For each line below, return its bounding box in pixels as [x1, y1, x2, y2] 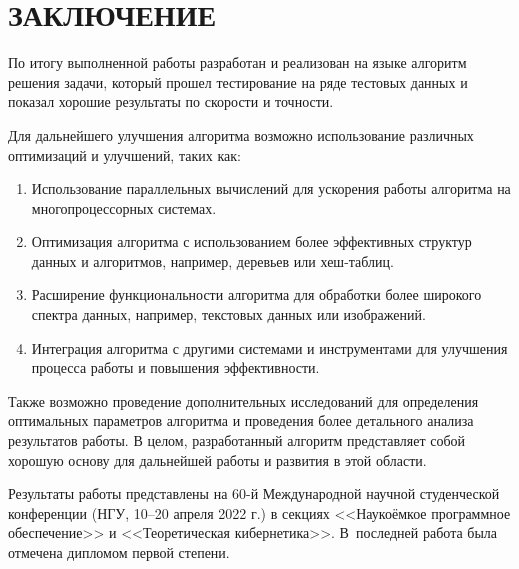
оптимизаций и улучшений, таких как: [8, 144, 241, 165]
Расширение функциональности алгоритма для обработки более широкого [31, 284, 482, 305]
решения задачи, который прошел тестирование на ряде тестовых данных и [8, 71, 468, 92]
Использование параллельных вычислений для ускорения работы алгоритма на [31, 178, 511, 199]
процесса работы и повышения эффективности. [31, 357, 320, 378]
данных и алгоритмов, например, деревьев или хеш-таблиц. [31, 250, 394, 271]
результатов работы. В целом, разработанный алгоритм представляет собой [8, 430, 466, 451]
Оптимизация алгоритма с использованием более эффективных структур [31, 231, 472, 252]
